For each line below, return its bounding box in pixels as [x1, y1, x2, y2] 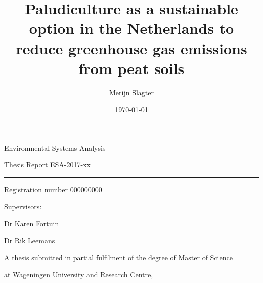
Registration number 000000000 [4, 184, 102, 195]
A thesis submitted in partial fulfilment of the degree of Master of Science [4, 252, 233, 263]
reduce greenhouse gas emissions [16, 38, 247, 58]
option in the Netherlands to [29, 18, 234, 39]
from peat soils [78, 57, 185, 78]
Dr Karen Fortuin [4, 218, 59, 229]
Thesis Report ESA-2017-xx [4, 159, 91, 170]
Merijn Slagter [109, 87, 154, 97]
